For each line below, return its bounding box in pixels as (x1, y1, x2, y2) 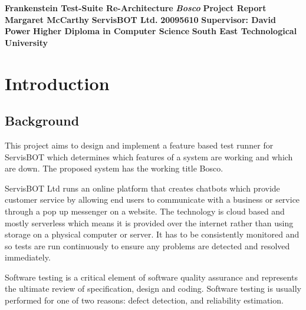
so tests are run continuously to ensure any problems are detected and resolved (5, 239, 290, 252)
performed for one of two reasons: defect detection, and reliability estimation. (5, 294, 284, 306)
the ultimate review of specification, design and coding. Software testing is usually (5, 282, 301, 295)
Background (5, 111, 80, 130)
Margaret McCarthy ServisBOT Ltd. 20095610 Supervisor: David (5, 13, 277, 25)
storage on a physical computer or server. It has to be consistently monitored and (5, 228, 300, 240)
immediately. (5, 251, 51, 263)
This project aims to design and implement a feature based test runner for (5, 138, 274, 151)
